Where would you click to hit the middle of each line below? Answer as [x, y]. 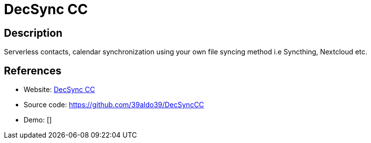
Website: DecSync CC [59, 90]
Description [33, 33]
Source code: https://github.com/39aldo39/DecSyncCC [114, 105]
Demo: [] [38, 120]
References [33, 71]
